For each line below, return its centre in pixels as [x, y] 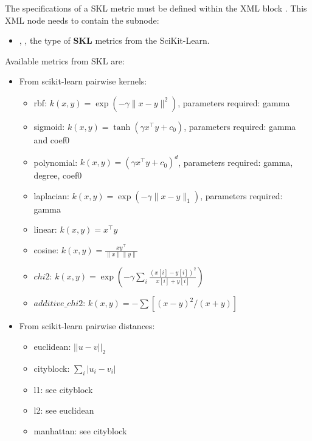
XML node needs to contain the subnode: [82, 20]
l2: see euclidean [64, 410]
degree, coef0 [58, 175]
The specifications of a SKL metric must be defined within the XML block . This [156, 8]
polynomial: [56, 162]
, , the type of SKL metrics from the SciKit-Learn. [114, 40]
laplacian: [51, 195]
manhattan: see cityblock [80, 430]
